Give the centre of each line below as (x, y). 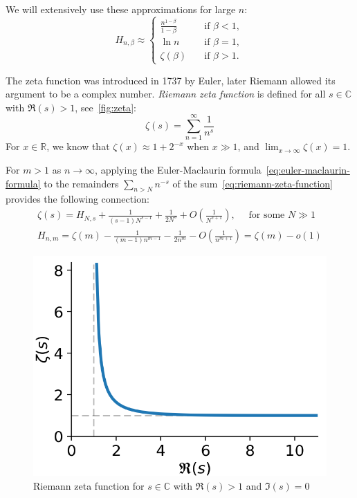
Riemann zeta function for (89, 485)
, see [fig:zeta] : (106, 107)
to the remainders (81, 183)
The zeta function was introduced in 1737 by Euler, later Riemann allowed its (171, 80)
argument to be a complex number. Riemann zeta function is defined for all (166, 94)
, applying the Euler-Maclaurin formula (178, 170)
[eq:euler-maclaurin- (308, 170)
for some (267, 215)
